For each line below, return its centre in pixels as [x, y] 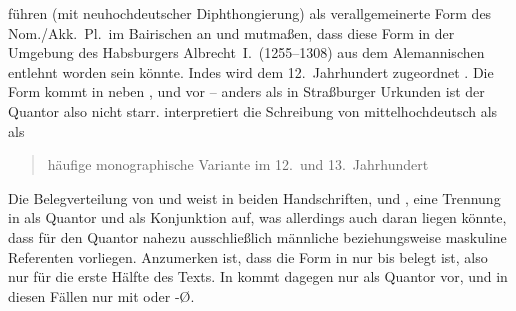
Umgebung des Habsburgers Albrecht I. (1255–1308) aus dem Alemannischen [246, 52]
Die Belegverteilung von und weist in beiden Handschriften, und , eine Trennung [254, 197]
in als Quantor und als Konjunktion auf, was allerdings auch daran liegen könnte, [257, 217]
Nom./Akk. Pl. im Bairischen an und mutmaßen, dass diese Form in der [231, 32]
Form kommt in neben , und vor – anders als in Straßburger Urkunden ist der [246, 91]
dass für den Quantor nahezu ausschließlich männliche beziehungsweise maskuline [257, 236]
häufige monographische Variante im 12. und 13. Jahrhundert [238, 164]
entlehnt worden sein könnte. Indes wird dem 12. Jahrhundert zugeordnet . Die [251, 71]
